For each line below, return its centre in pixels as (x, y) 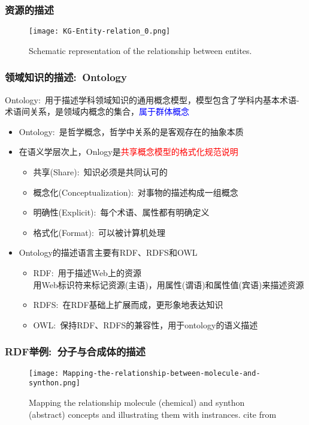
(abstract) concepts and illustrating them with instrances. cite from (153, 414)
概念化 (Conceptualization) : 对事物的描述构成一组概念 (136, 192)
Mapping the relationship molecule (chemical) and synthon (137, 402)
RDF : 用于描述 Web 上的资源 (87, 273)
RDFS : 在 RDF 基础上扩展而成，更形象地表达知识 (128, 305)
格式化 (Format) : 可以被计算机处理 (99, 232)
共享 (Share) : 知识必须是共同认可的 (100, 172)
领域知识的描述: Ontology (66, 77)
